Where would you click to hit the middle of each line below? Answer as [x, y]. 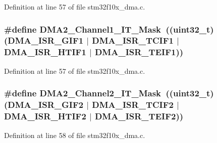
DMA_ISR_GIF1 [46, 40]
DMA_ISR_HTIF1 [45, 52]
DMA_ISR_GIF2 [46, 105]
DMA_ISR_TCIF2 [133, 105]
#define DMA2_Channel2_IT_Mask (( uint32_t [107, 93]
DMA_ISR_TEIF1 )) [139, 52]
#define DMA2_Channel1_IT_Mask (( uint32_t [107, 29]
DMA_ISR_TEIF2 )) [139, 116]
